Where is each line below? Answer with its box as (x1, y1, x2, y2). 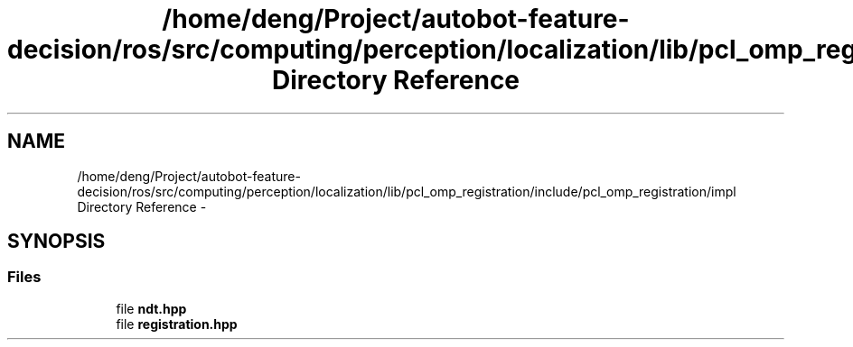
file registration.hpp (116, 315, 238, 332)
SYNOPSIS (7, 230, 106, 253)
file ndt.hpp (116, 300, 187, 316)
